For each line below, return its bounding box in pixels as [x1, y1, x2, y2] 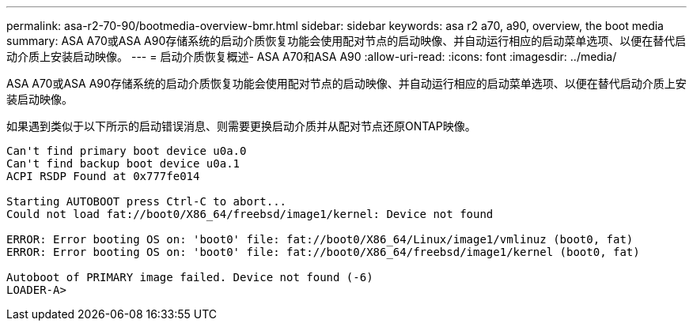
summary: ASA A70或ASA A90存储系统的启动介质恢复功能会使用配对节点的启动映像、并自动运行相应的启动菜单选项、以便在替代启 [6, 34, 687, 47]
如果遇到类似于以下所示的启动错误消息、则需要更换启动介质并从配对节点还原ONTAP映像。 [6, 119, 476, 133]
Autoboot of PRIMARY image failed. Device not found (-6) [6, 271, 373, 284]
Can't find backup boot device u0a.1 [6, 157, 240, 170]
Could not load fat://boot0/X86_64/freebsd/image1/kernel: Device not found [6, 208, 494, 220]
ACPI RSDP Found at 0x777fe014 [6, 170, 200, 182]
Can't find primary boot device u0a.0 [6, 145, 247, 157]
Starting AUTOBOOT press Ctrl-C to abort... [6, 195, 287, 208]
